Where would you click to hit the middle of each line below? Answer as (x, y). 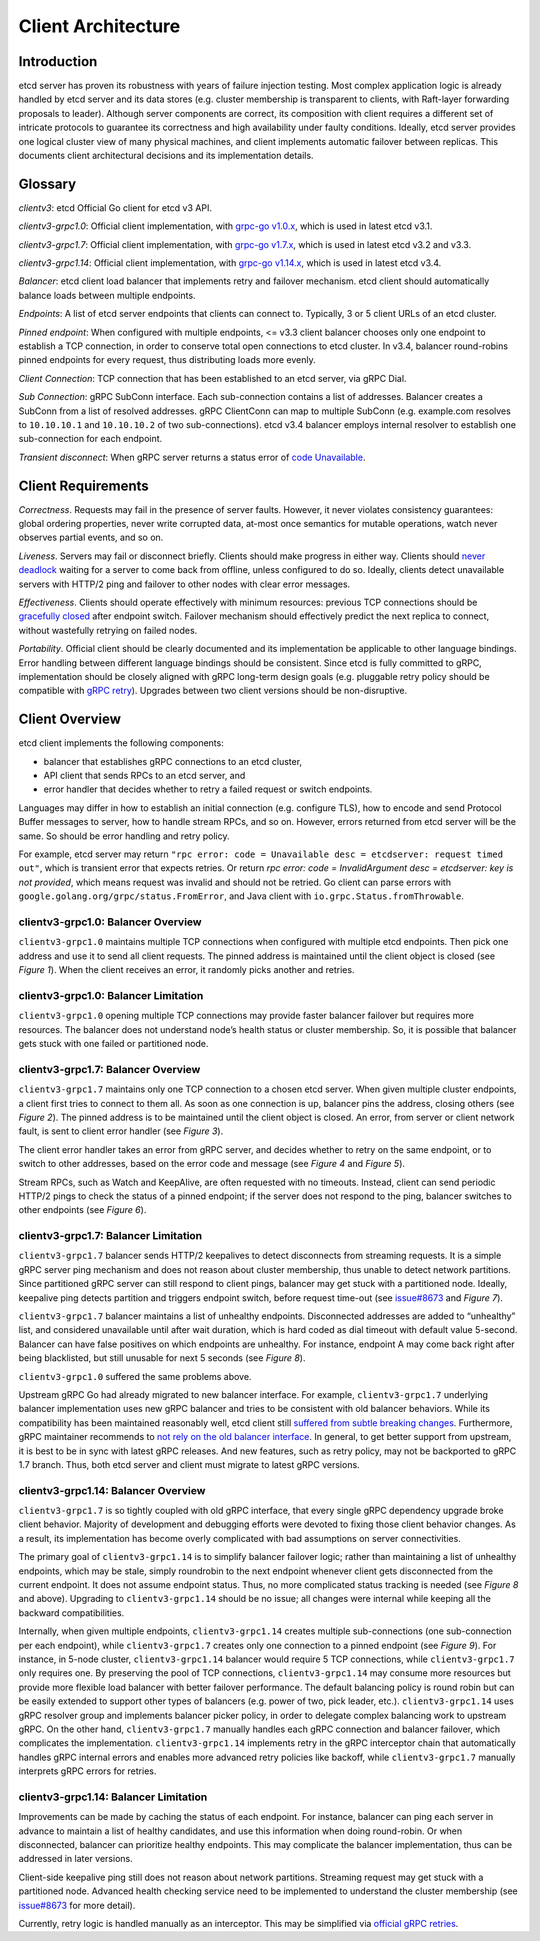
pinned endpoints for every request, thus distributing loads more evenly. (167, 360)
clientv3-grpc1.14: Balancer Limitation (113, 1797)
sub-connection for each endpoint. (90, 439)
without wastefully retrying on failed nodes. (108, 630)
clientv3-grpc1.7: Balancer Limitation (110, 1236)
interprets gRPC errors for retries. (87, 1771)
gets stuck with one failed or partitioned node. (113, 1044)
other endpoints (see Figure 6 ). (82, 1210)
